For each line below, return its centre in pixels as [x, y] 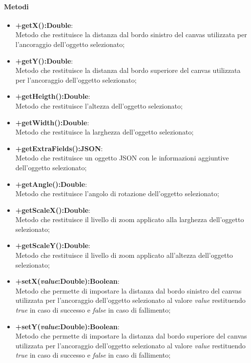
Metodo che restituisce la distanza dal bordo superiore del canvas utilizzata [128, 70]
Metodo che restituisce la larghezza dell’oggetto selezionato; [105, 132]
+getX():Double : [44, 25]
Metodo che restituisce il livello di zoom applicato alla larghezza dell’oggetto [130, 219]
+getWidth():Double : [52, 122]
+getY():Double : [44, 60]
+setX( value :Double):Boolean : [67, 281]
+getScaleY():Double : [53, 245]
